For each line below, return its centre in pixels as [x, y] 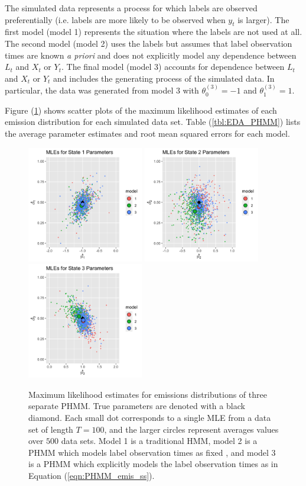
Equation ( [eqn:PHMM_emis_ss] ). [92, 475]
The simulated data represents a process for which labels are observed [131, 8]
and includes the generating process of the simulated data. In [164, 78]
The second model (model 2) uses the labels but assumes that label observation [149, 43]
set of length [51, 429]
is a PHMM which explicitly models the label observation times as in [153, 464]
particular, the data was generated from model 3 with [102, 90]
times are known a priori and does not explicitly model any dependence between [151, 55]
